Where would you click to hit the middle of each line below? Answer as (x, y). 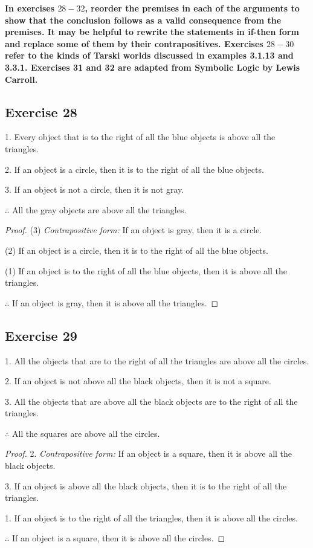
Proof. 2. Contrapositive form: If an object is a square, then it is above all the (149, 453)
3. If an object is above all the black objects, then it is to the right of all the (146, 485)
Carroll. (21, 79)
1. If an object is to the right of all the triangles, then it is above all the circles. (151, 517)
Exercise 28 (41, 111)
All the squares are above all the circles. (86, 433)
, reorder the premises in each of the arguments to (192, 8)
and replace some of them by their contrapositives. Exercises (134, 43)
